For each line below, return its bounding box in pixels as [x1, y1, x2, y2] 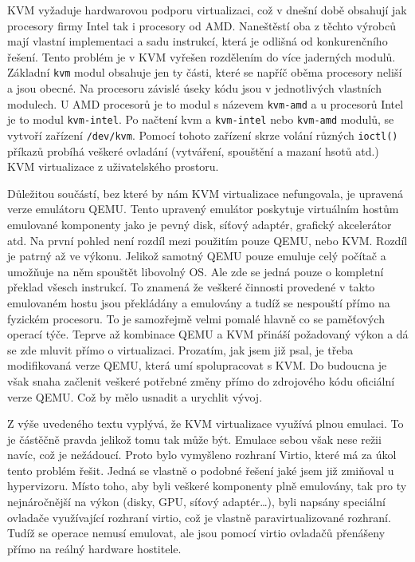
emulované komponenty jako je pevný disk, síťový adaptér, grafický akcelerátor [7, 216, 392, 232]
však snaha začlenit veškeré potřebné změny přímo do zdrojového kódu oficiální [7, 372, 395, 389]
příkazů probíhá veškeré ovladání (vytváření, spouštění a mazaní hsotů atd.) [7, 142, 379, 159]
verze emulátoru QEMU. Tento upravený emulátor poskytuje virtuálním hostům [7, 200, 399, 217]
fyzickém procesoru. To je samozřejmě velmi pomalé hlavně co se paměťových [7, 310, 385, 327]
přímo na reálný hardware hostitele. [7, 540, 182, 556]
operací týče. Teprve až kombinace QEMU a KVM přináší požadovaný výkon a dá [7, 326, 409, 342]
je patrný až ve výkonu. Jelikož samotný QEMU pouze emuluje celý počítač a [7, 247, 386, 264]
